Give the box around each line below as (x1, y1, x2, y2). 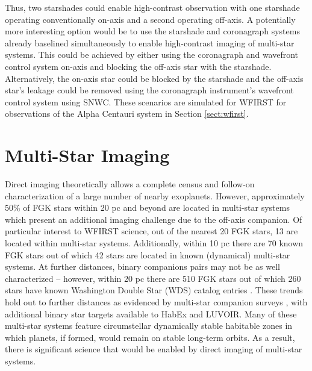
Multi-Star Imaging (5, 143, 170, 167)
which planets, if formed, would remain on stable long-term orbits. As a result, (5, 331, 295, 343)
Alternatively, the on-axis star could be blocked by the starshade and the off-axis (5, 72, 304, 84)
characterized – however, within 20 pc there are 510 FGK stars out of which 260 (5, 272, 301, 284)
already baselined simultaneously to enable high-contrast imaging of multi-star (5, 36, 295, 49)
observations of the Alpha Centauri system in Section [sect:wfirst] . (5, 107, 249, 120)
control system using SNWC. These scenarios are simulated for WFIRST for (5, 95, 287, 108)
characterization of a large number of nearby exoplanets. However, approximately (5, 189, 305, 202)
